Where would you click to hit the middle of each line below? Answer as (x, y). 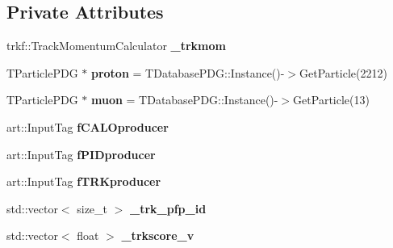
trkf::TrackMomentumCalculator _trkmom (116, 46)
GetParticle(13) (331, 100)
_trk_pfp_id (168, 208)
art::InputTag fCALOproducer (88, 126)
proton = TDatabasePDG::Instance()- (188, 72)
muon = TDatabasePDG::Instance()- (184, 100)
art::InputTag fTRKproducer (84, 181)
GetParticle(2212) (343, 72)
